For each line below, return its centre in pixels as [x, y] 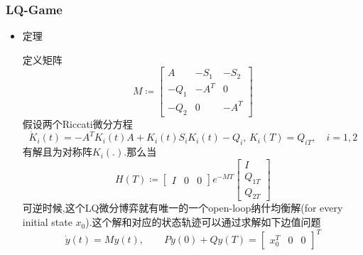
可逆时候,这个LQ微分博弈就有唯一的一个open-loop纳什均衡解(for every [183, 208]
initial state [47, 222]
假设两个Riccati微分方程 [77, 123]
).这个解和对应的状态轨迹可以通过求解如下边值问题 [203, 222]
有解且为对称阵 [57, 152]
